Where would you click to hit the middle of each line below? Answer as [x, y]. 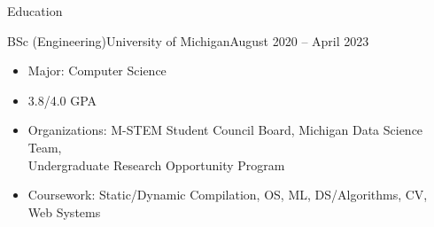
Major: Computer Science [97, 70]
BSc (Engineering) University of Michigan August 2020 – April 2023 [188, 40]
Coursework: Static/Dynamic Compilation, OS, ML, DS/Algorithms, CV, [228, 195]
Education [35, 11]
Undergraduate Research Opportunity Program [156, 164]
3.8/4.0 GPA [62, 100]
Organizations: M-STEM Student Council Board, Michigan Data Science [225, 130]
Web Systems [64, 211]
